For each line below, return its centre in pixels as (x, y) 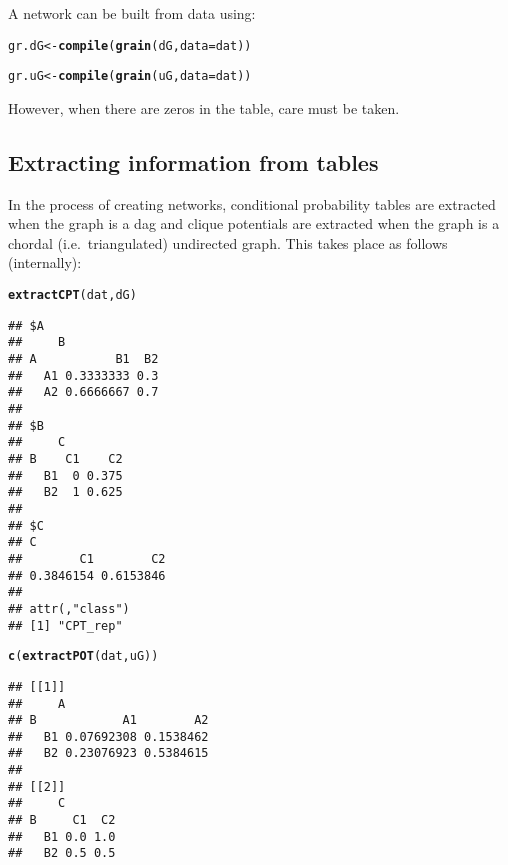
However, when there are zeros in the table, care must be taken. (204, 107)
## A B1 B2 (83, 359)
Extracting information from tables (193, 161)
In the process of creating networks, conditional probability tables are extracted (252, 203)
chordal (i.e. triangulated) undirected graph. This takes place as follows (228, 242)
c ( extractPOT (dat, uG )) (83, 656)
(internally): (45, 262)
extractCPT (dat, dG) (72, 295)
